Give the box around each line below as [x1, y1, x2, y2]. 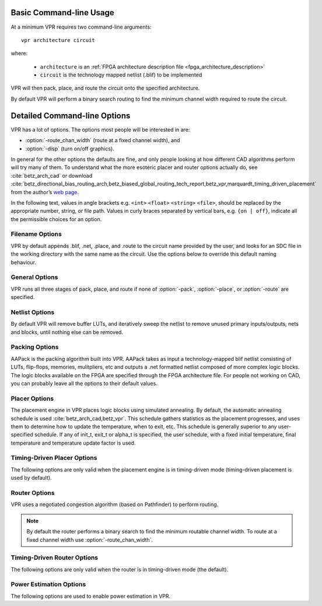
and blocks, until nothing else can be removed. [10, 328, 124, 336]
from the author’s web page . [10, 188, 79, 195]
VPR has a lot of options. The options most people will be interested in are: [10, 126, 190, 133]
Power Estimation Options [10, 580, 86, 588]
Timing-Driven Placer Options [10, 454, 97, 462]
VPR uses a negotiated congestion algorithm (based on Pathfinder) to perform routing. [10, 501, 219, 508]
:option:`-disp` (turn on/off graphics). [25, 145, 115, 152]
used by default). [10, 474, 52, 481]
